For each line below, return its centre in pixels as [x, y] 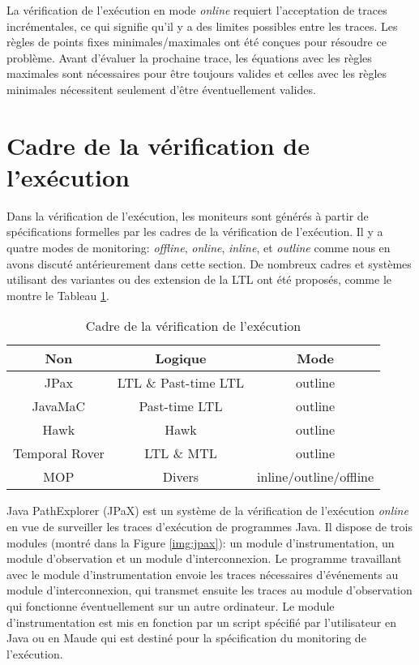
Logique [181, 358]
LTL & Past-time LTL [181, 383]
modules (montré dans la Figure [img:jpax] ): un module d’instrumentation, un [201, 542]
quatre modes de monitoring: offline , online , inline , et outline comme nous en [199, 248]
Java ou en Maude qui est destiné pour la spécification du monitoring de [186, 638]
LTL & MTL [181, 453]
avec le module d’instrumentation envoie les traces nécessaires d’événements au [203, 574]
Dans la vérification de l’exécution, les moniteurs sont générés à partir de [188, 215]
